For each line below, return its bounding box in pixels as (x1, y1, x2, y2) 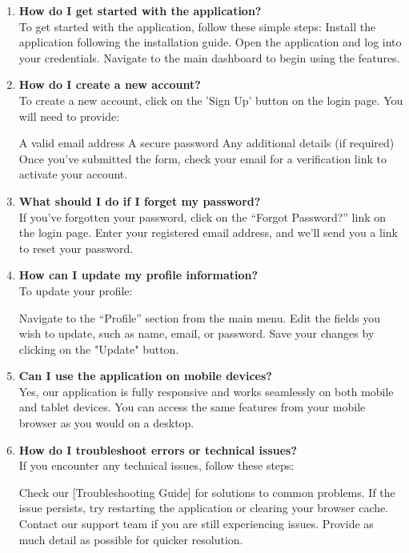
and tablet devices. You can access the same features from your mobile (18, 399, 366, 415)
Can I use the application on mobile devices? (18, 367, 272, 384)
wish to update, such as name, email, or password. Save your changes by (18, 325, 375, 342)
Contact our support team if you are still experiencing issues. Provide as (18, 515, 374, 532)
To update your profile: (18, 282, 133, 299)
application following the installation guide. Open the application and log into (18, 34, 402, 50)
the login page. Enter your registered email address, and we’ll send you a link (18, 224, 398, 241)
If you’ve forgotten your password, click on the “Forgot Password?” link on (18, 208, 387, 225)
